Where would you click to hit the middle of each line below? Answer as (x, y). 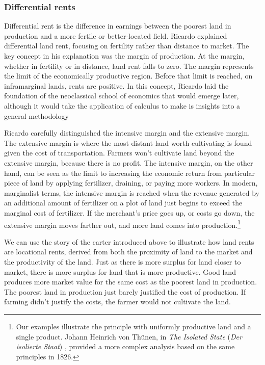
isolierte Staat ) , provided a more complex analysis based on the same (125, 346)
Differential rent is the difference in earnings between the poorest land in (118, 26)
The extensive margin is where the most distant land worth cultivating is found (128, 142)
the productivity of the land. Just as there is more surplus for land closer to (123, 261)
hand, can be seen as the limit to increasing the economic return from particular (130, 173)
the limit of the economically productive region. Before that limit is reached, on (128, 76)
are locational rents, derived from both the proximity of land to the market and (128, 252)
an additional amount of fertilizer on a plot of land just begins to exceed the (123, 203)
